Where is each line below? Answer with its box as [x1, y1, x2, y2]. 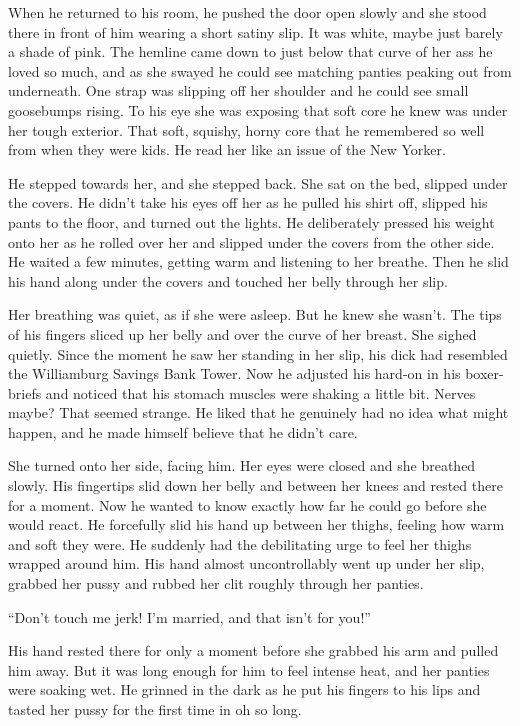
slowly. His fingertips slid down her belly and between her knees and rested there [8, 475, 503, 496]
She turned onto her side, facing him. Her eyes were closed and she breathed [8, 455, 476, 476]
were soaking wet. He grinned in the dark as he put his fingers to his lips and [8, 679, 481, 700]
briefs [8, 382, 42, 403]
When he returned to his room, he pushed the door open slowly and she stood [8, 2, 487, 22]
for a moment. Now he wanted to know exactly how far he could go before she [8, 494, 487, 515]
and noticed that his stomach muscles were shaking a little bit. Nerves [45, 382, 476, 403]
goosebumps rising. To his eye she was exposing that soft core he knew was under [8, 99, 508, 120]
